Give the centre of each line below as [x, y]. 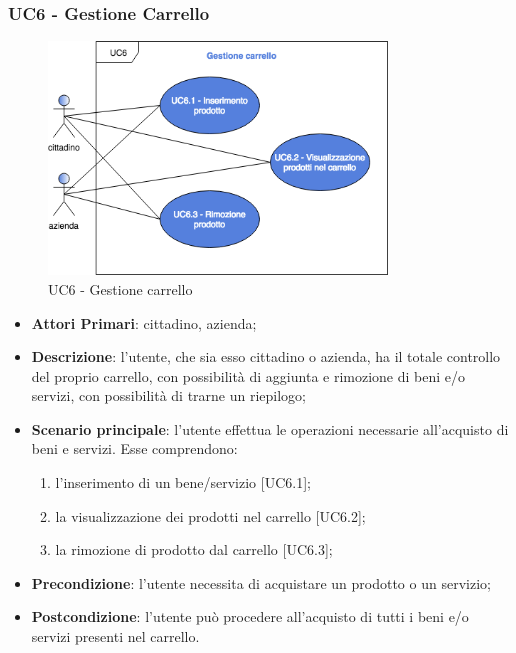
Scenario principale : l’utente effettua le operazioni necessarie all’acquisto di [270, 428]
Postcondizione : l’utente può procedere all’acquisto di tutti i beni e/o [250, 616]
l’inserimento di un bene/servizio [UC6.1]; [183, 482]
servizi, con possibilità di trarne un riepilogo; [168, 395]
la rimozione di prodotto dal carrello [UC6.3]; [194, 549]
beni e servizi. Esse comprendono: [134, 448]
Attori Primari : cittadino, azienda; [144, 322]
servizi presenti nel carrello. [115, 636]
